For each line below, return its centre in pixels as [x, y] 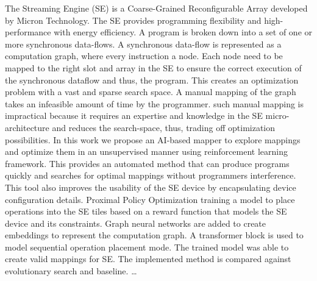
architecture [27, 127]
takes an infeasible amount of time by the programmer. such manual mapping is [155, 103]
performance [28, 32]
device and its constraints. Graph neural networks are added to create [136, 223]
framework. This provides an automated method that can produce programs [147, 163]
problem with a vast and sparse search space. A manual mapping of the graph [151, 92]
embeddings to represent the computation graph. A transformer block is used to [154, 235]
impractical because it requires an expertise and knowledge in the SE [134, 116]
